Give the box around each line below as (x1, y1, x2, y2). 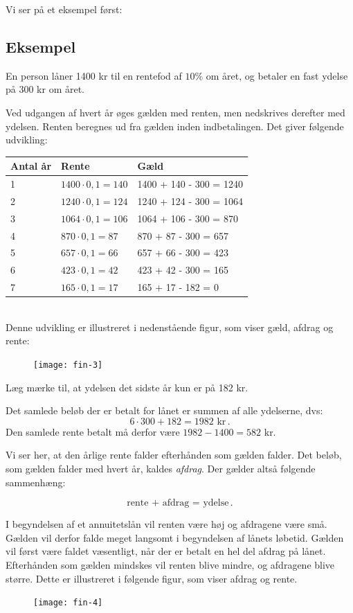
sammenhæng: (6, 474, 66, 489)
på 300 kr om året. (6, 82, 85, 96)
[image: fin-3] (33, 360, 103, 371)
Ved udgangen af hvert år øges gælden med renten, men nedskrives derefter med (6, 105, 345, 119)
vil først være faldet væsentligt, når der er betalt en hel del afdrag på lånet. (6, 544, 326, 558)
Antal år (10, 159, 52, 173)
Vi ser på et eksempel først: (6, 2, 123, 16)
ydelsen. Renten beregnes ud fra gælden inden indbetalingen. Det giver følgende (6, 118, 344, 133)
